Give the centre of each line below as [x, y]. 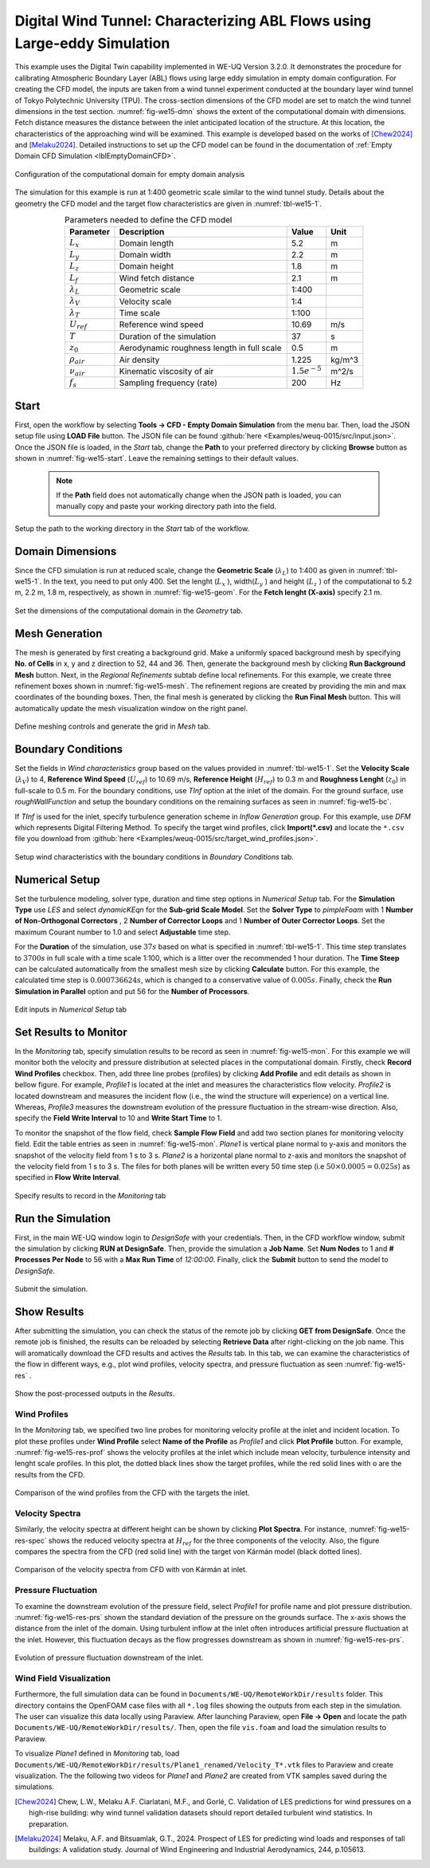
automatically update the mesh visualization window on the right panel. [131, 708]
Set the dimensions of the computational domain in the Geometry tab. [129, 611]
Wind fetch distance [157, 277]
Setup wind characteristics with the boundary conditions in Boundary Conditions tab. [154, 856]
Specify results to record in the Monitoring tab [90, 1195]
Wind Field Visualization [63, 1678]
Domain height [147, 266]
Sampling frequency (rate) [168, 383]
